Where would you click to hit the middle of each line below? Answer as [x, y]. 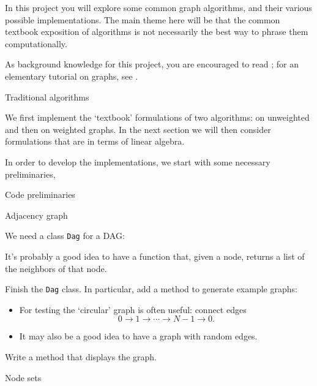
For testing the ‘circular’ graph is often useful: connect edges [133, 309]
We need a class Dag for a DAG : [65, 236]
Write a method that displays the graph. [81, 357]
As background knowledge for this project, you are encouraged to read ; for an [152, 64]
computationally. [36, 43]
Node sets [23, 377]
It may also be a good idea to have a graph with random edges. [138, 336]
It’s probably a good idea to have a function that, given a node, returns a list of [155, 256]
